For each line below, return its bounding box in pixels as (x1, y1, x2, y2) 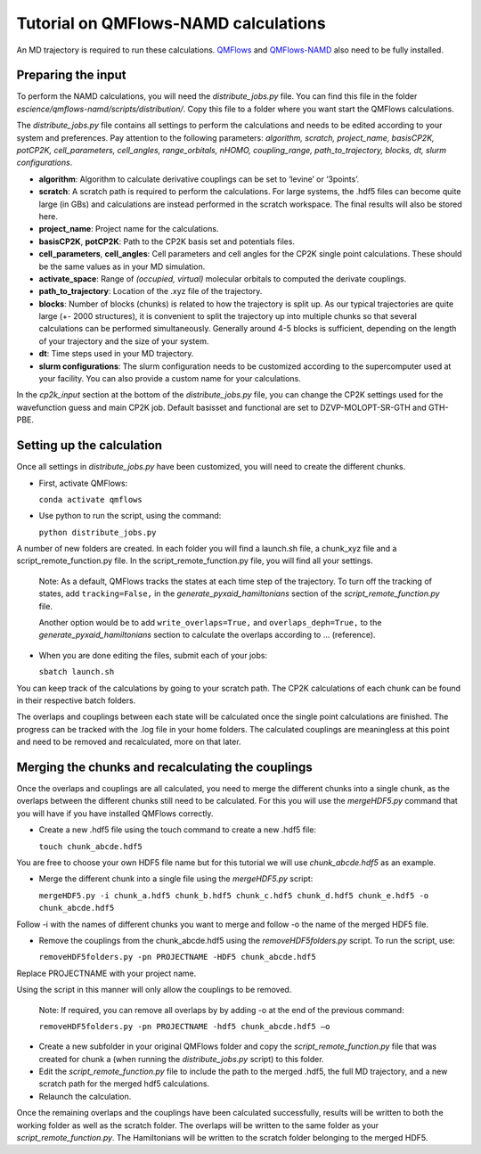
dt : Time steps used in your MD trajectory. (38, 348, 194, 359)
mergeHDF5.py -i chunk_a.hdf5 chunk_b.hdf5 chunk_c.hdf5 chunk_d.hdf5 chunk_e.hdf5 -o (38, 890, 429, 900)
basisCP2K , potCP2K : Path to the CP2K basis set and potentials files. (38, 236, 296, 247)
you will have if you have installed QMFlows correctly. (16, 807, 214, 819)
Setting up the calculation (16, 438, 163, 454)
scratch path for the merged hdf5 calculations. (38, 1078, 209, 1089)
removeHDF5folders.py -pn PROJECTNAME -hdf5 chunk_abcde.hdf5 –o (38, 1021, 330, 1031)
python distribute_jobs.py (38, 527, 157, 537)
